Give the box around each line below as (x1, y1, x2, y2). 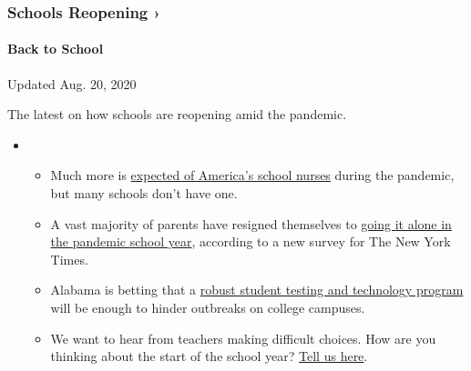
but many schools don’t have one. (50, 184, 238, 203)
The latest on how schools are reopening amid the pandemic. (7, 105, 347, 124)
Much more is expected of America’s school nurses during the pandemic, (50, 165, 455, 185)
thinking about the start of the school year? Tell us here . (50, 346, 368, 366)
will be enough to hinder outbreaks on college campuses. (50, 297, 365, 316)
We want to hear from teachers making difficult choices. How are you (50, 328, 436, 347)
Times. (50, 249, 88, 268)
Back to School (7, 39, 104, 58)
